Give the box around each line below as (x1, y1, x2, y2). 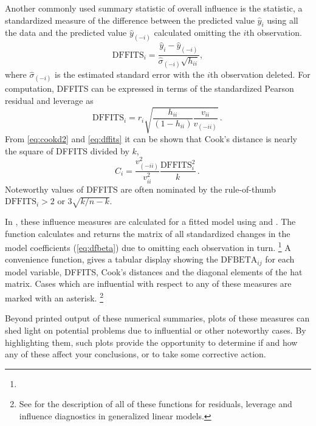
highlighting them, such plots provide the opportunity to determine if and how (5, 335, 298, 348)
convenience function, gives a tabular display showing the (5, 253, 218, 266)
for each (265, 253, 295, 266)
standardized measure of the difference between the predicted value (5, 13, 255, 26)
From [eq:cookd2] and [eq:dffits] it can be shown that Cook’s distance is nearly (5, 132, 297, 145)
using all (267, 13, 298, 26)
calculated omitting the (154, 26, 241, 39)
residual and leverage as (5, 94, 94, 106)
